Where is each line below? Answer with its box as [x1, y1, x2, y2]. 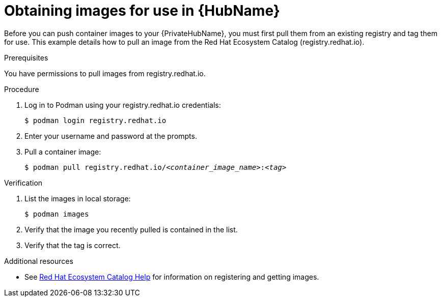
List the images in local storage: [24, 194, 131, 203]
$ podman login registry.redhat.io [24, 116, 167, 125]
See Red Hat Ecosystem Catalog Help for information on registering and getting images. [24, 272, 319, 281]
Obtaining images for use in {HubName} [4, 2, 280, 19]
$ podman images [24, 209, 89, 218]
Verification [4, 178, 43, 187]
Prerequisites [4, 53, 48, 62]
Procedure [4, 84, 39, 94]
